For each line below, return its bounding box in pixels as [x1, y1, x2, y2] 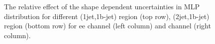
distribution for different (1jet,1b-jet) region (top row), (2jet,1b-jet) [4, 11, 210, 21]
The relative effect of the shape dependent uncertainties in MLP [4, 1, 200, 11]
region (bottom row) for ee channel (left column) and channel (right [4, 21, 211, 31]
